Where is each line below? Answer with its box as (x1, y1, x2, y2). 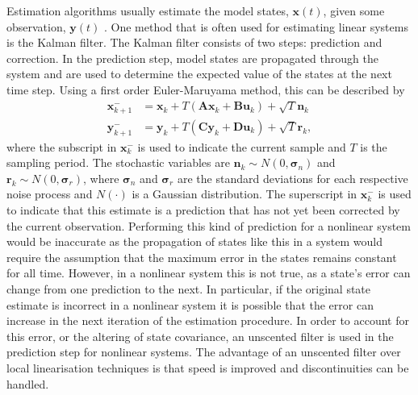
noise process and (6, 185, 93, 202)
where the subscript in (6, 138, 117, 155)
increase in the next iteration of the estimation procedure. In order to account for (6, 312, 409, 329)
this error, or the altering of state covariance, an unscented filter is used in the (6, 327, 394, 344)
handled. (6, 375, 49, 392)
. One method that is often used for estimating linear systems (103, 18, 408, 35)
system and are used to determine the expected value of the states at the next (6, 65, 392, 82)
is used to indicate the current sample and (137, 138, 346, 155)
